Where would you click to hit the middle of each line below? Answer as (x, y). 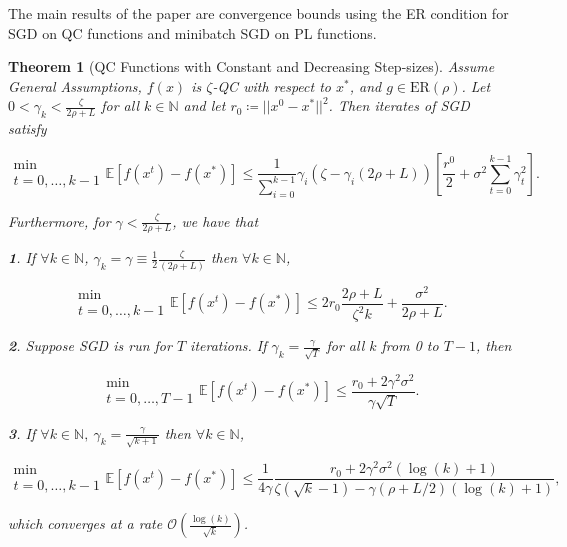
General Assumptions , (75, 85)
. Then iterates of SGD (399, 105)
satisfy (27, 128)
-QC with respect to (271, 85)
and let (204, 105)
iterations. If (228, 345)
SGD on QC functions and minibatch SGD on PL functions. (192, 32)
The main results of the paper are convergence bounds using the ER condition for (258, 13)
